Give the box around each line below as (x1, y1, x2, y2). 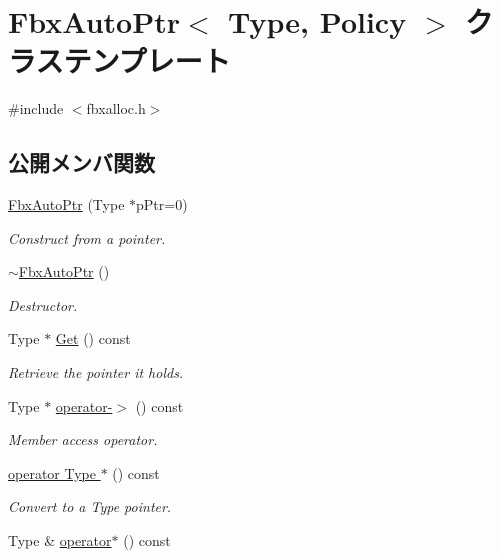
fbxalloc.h (86, 98, 146, 119)
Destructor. (8, 294, 78, 315)
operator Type (8, 462, 96, 483)
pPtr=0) (136, 194, 188, 215)
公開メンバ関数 (8, 147, 155, 178)
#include (8, 98, 64, 119)
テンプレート (63, 40, 231, 81)
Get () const (55, 328, 131, 349)
